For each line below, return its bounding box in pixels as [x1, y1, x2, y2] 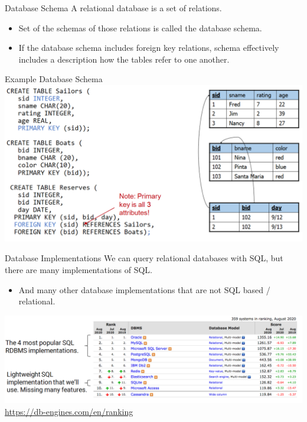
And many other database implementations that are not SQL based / [18, 283, 270, 296]
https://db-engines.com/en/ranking [5, 405, 133, 417]
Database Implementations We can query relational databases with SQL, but [5, 252, 283, 264]
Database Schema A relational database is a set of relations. [5, 2, 222, 14]
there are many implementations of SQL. [5, 263, 153, 275]
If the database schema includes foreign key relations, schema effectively [18, 41, 279, 54]
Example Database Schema [5, 73, 103, 85]
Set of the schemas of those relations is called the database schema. [18, 21, 262, 34]
